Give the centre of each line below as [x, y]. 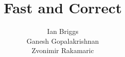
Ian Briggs [63, 31]
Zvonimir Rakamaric [63, 50]
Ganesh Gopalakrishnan [63, 41]
